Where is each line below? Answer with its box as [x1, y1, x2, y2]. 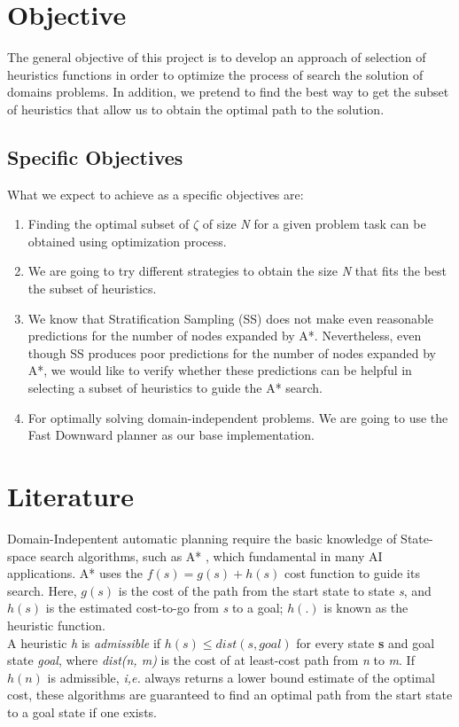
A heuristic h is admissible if [7, 633, 161, 652]
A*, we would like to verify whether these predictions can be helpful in [27, 361, 412, 379]
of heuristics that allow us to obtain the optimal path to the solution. [7, 99, 385, 118]
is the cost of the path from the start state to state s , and [118, 581, 432, 599]
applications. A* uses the [7, 564, 144, 582]
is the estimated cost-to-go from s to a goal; [45, 598, 284, 617]
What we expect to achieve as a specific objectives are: [7, 184, 304, 203]
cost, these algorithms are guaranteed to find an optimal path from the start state [7, 685, 453, 704]
